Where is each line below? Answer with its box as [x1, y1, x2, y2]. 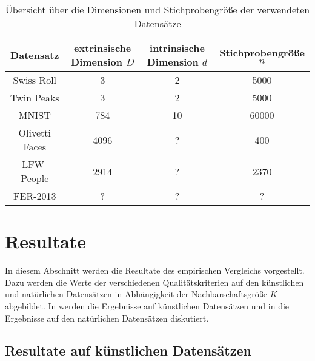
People [21, 171, 49, 185]
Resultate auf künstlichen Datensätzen [5, 341, 251, 360]
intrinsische [150, 41, 205, 55]
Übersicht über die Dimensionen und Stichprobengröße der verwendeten [5, 2, 310, 16]
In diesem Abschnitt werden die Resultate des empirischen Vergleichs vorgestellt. [5, 264, 305, 277]
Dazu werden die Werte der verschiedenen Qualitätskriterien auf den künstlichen [5, 275, 304, 288]
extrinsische [74, 41, 131, 55]
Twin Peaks [10, 90, 59, 104]
